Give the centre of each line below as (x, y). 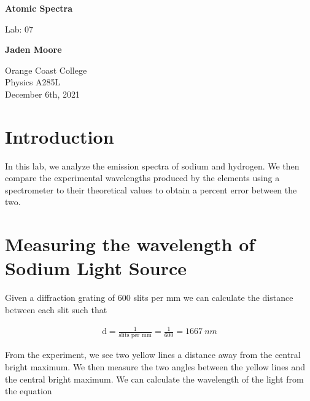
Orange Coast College (46, 70)
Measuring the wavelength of (130, 244)
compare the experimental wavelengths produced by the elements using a (142, 178)
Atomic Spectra (39, 8)
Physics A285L (33, 82)
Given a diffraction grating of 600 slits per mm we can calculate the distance (149, 298)
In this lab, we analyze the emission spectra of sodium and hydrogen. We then (152, 165)
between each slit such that (56, 309)
